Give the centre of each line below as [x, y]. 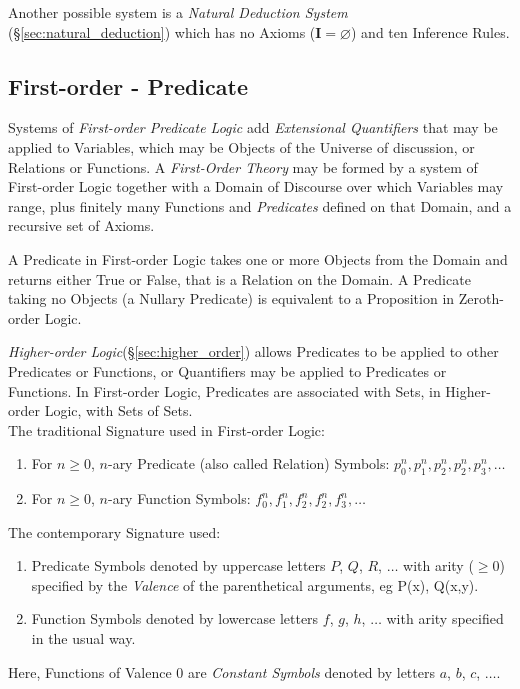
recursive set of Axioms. [81, 225]
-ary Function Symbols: [179, 498]
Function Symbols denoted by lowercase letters [175, 618]
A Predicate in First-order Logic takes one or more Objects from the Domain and [258, 258]
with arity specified [445, 618]
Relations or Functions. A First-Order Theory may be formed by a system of [243, 166]
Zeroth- [481, 298]
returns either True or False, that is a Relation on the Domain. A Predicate [239, 278]
